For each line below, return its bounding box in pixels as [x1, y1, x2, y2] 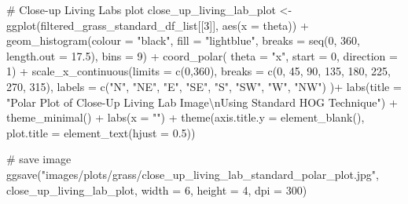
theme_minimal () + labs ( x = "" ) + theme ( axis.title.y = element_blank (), [6, 109, 365, 126]
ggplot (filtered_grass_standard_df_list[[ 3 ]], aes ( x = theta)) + [6, 16, 309, 33]
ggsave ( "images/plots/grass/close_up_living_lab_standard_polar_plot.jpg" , [6, 166, 379, 182]
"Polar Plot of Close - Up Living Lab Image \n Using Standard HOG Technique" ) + [6, 93, 398, 110]
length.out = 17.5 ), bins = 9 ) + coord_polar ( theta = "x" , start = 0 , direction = [6, 47, 398, 64]
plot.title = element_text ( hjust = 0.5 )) [6, 124, 196, 140]
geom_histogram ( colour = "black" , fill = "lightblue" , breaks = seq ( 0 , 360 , [6, 32, 360, 49]
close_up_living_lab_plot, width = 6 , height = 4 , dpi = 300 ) [6, 181, 307, 198]
